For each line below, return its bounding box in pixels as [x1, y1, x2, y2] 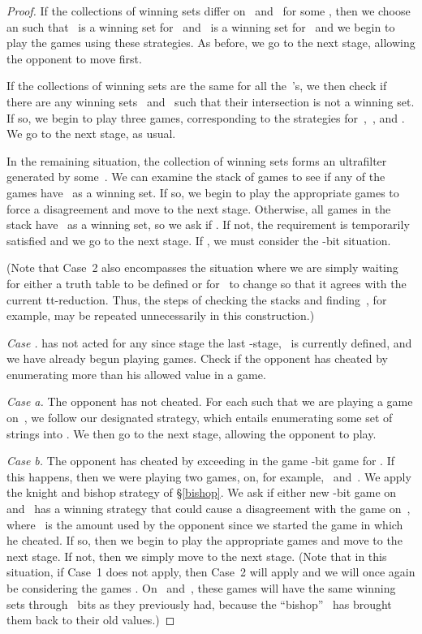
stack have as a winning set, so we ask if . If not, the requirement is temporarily [6, 216, 410, 233]
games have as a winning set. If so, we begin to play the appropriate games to [6, 183, 399, 201]
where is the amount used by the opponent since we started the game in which [6, 515, 403, 533]
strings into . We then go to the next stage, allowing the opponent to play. [6, 425, 377, 442]
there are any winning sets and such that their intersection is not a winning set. [6, 93, 415, 110]
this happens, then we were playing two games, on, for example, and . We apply [6, 468, 411, 485]
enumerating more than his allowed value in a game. [6, 365, 266, 382]
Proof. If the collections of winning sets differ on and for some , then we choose [6, 2, 411, 19]
